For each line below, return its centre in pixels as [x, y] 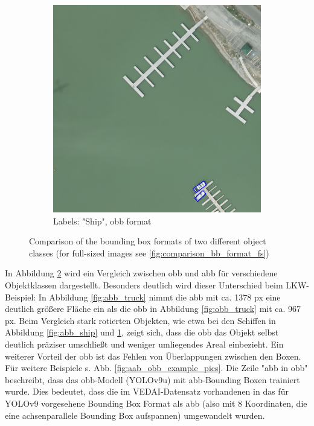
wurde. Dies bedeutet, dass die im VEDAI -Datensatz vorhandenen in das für [147, 391]
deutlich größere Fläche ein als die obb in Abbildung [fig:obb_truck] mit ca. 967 [153, 309]
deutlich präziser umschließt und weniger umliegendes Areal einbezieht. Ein [144, 344]
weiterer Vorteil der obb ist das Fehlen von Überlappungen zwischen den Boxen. [153, 356]
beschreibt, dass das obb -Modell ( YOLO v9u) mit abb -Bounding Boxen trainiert [152, 379]
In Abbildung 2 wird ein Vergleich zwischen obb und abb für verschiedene [141, 273]
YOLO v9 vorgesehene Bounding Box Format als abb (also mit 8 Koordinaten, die [156, 403]
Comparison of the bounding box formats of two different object [148, 241]
